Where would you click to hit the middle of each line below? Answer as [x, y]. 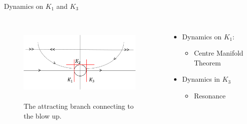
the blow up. [43, 115]
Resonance [210, 95]
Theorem [207, 62]
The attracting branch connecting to [79, 106]
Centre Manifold [219, 53]
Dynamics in [201, 79]
